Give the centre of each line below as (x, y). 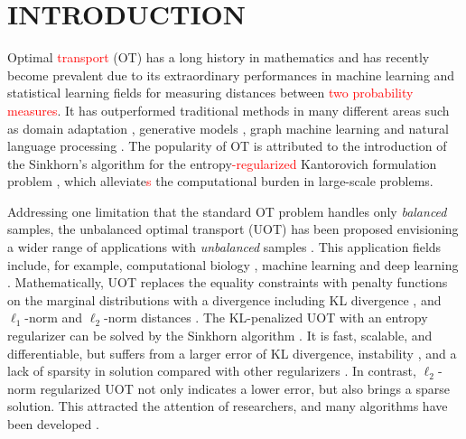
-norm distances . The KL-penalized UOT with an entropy (266, 318)
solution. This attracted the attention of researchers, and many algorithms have (228, 406)
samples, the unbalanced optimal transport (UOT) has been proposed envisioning (233, 229)
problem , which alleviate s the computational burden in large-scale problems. (220, 181)
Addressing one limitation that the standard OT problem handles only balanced (227, 211)
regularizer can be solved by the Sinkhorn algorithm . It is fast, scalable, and (220, 336)
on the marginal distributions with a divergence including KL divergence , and (224, 299)
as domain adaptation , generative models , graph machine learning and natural (228, 128)
